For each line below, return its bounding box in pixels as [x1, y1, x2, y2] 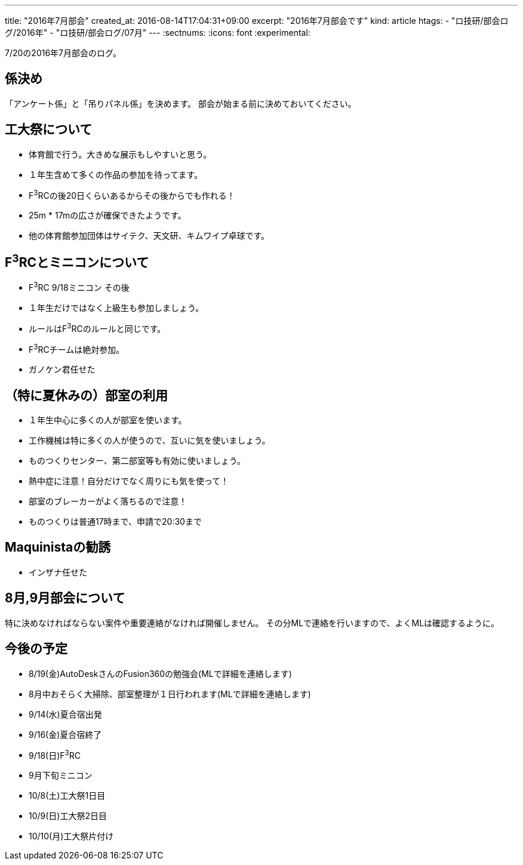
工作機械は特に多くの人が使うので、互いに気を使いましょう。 [29, 435, 270, 445]
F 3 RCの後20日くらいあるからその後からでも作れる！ [29, 188, 235, 201]
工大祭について [5, 122, 93, 137]
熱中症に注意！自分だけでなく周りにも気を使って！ [29, 476, 229, 486]
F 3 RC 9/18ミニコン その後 [29, 281, 130, 293]
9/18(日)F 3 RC [29, 748, 81, 761]
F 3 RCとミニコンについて [5, 251, 149, 270]
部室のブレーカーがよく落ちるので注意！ [29, 496, 187, 506]
